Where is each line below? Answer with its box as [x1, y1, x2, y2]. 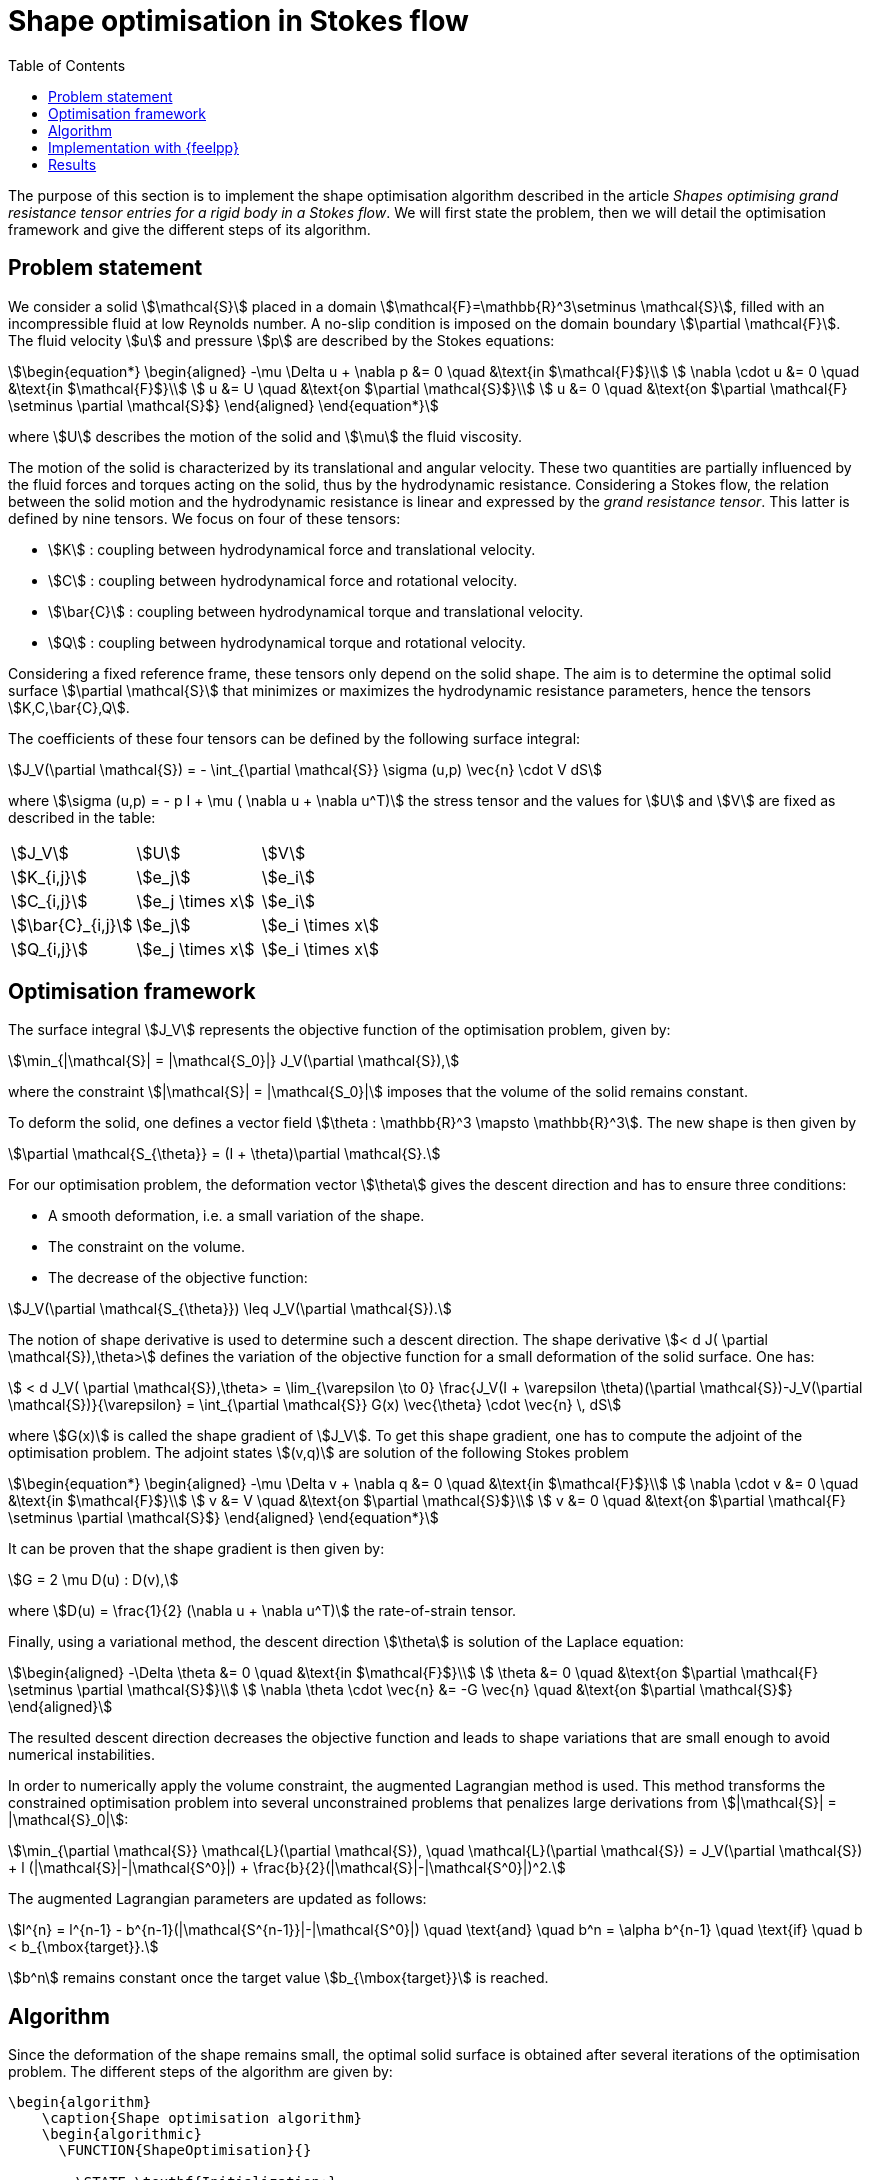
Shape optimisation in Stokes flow [8, 4, 469, 38]
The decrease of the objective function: [48, 1269, 308, 1287]
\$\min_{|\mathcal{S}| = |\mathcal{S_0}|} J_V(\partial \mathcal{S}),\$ [8, 1052, 460, 1070]
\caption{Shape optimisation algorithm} [41, 2110, 363, 2127]
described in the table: [8, 808, 156, 826]
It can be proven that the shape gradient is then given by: [8, 1540, 385, 1558]
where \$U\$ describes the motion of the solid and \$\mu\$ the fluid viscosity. [8, 427, 523, 445]
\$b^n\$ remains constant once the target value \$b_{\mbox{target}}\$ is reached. [8, 1969, 549, 1987]
